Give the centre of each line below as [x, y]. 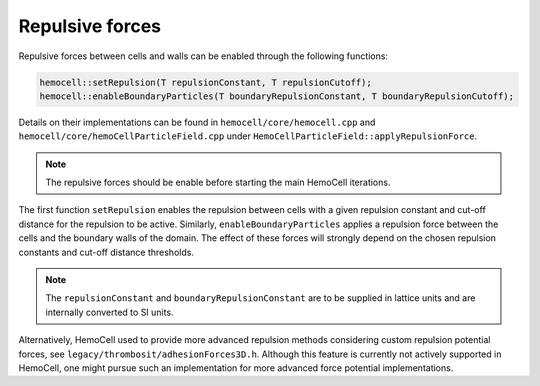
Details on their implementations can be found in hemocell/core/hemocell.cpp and [197, 122]
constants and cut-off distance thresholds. [106, 252]
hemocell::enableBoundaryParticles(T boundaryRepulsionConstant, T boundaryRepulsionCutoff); [277, 96]
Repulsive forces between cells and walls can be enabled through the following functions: [203, 56]
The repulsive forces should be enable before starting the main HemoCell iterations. [218, 182]
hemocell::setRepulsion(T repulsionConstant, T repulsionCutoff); [205, 82]
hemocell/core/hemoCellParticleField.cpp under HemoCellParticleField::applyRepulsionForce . [248, 136]
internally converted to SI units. [109, 312]
